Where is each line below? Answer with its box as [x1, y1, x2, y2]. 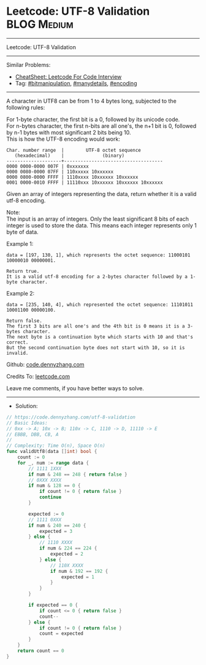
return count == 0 [17, 648, 64, 654]
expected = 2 [50, 551, 84, 557]
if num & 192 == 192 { [50, 568, 109, 574]
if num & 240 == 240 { [28, 522, 86, 529]
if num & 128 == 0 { [28, 482, 81, 489]
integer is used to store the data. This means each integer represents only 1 [6, 221, 197, 229]
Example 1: [6, 240, 34, 247]
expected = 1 [61, 573, 95, 580]
